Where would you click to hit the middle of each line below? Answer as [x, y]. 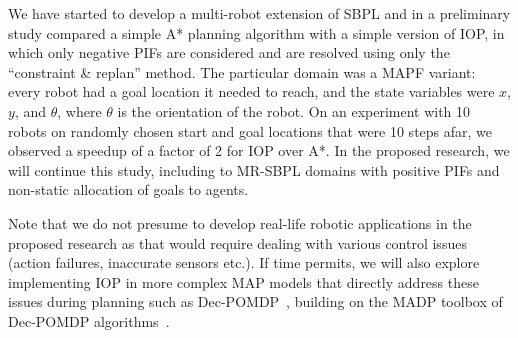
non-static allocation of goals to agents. [128, 189]
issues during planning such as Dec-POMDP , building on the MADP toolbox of [255, 301]
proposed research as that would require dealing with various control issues [237, 242]
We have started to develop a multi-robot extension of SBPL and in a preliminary [259, 13]
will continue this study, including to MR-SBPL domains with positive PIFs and [254, 169]
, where [79, 110]
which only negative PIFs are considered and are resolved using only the [229, 52]
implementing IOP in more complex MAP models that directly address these [243, 281]
